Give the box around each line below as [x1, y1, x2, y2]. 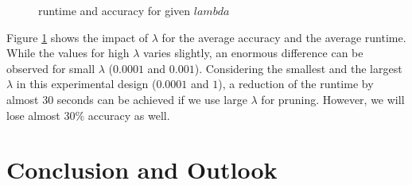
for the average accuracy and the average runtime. [161, 29, 406, 45]
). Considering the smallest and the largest [194, 60, 402, 76]
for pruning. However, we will [261, 91, 405, 107]
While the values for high [6, 44, 130, 61]
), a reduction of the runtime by [218, 75, 374, 92]
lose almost [6, 106, 60, 123]
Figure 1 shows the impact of [6, 29, 149, 45]
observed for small [6, 60, 95, 76]
